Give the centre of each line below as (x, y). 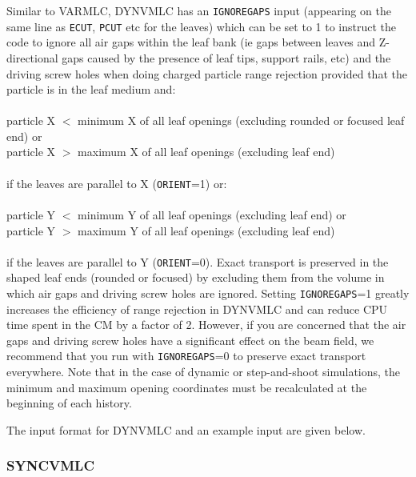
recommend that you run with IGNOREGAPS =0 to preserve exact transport (186, 356)
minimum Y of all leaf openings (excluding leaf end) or (212, 214)
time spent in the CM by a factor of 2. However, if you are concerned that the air (206, 325)
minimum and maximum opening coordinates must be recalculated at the (187, 387)
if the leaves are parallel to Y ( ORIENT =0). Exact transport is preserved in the (198, 261)
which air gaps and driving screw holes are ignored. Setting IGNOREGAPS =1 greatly (208, 293)
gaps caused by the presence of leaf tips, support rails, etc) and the (226, 57)
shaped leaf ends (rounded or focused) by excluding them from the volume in (196, 277)
